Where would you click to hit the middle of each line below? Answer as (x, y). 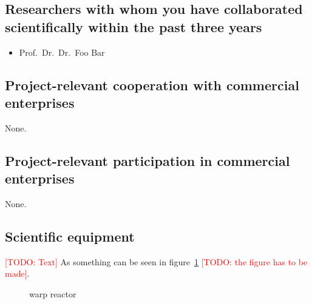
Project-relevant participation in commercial (148, 160)
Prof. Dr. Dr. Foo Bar (62, 52)
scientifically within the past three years (134, 26)
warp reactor (53, 293)
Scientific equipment (70, 236)
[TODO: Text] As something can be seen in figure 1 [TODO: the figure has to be (156, 261)
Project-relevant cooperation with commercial (152, 84)
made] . (17, 273)
